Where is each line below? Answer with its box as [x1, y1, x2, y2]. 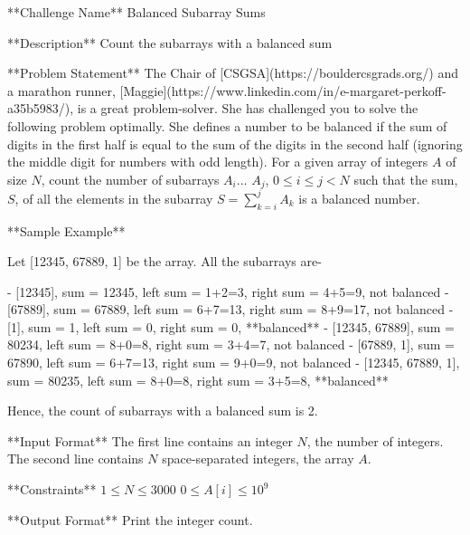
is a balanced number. [298, 188, 420, 207]
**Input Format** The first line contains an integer [7, 431, 293, 450]
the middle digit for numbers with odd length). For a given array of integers [7, 152, 428, 171]
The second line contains [7, 449, 144, 468]
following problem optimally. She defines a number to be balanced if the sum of [7, 116, 447, 135]
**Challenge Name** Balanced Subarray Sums [7, 3, 266, 21]
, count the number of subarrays [41, 169, 220, 188]
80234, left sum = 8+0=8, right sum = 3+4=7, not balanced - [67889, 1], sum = [7, 335, 455, 354]
